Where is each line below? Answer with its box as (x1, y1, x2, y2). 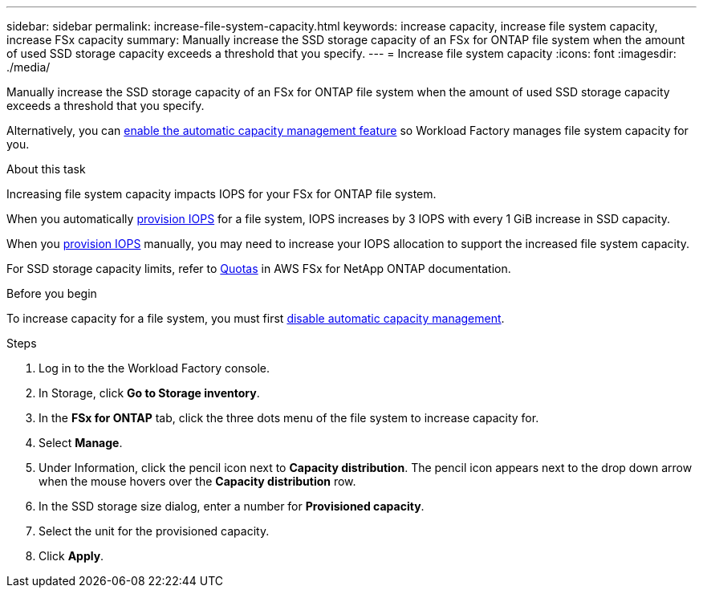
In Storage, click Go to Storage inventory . (39, 386, 260, 400)
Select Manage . (39, 436, 123, 450)
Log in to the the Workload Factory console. (39, 361, 270, 375)
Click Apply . (39, 549, 104, 563)
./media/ (6, 60, 51, 74)
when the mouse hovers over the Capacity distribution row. (39, 474, 356, 488)
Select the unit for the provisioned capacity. (39, 524, 270, 538)
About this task (6, 162, 86, 176)
